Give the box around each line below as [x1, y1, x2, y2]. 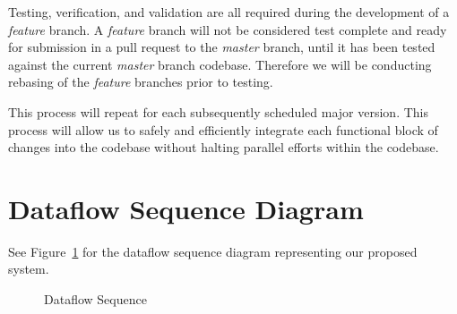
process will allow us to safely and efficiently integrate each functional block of [8, 120, 438, 139]
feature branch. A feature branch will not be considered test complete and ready [8, 20, 447, 38]
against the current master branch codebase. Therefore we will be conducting [8, 55, 432, 73]
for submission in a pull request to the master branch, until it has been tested [8, 38, 435, 56]
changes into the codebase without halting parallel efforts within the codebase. [8, 138, 439, 157]
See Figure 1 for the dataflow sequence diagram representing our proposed [8, 242, 418, 260]
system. [8, 259, 49, 278]
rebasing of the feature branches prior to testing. [8, 72, 273, 91]
